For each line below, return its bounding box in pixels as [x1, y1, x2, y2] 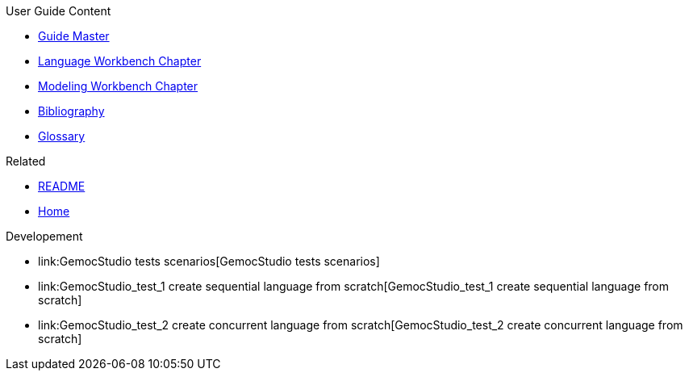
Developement [6, 229, 83, 243]
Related [6, 154, 46, 168]
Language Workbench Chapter [38, 54, 202, 68]
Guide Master [38, 29, 110, 43]
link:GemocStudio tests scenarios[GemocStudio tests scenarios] [38, 254, 380, 268]
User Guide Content [6, 4, 111, 18]
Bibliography [38, 104, 105, 118]
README [38, 179, 86, 193]
